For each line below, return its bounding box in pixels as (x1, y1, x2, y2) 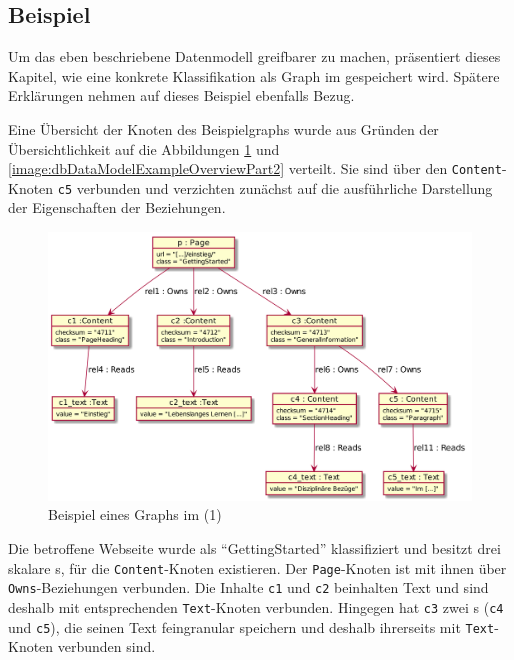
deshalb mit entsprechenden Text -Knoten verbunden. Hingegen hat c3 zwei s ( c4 (8, 596, 504, 617)
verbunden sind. (57, 636, 156, 657)
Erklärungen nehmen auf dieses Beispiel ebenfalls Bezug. (8, 85, 355, 106)
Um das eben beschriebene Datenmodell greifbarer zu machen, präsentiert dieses (8, 46, 501, 67)
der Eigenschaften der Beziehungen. (8, 197, 226, 218)
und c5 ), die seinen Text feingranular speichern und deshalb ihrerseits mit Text (8, 616, 495, 637)
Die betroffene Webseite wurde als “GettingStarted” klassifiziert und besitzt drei (8, 537, 501, 558)
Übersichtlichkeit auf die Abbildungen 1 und (8, 138, 280, 159)
